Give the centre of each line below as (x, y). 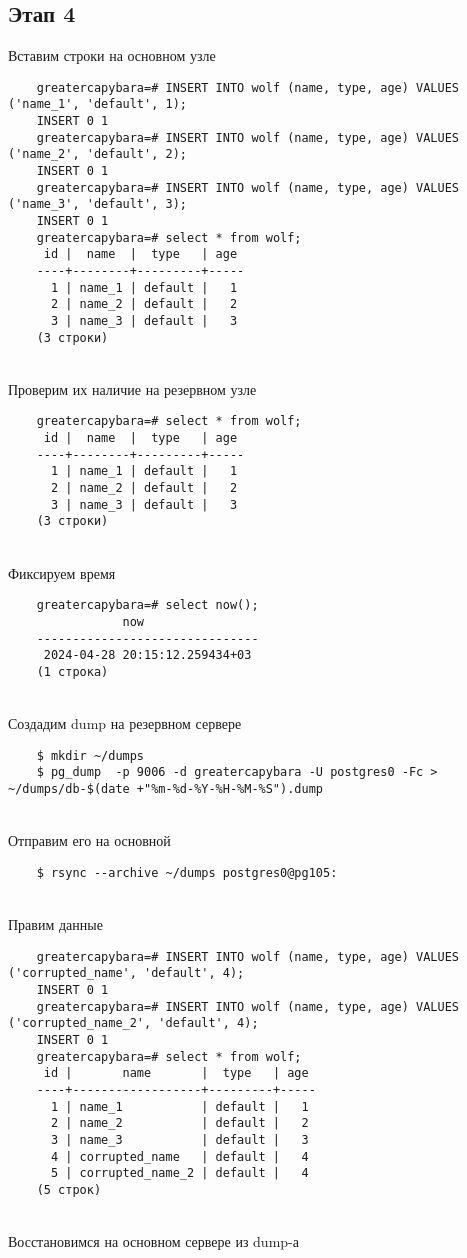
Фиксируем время (62, 572)
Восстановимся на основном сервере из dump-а (153, 1241)
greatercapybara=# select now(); (147, 605)
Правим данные (55, 924)
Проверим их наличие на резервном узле (132, 388)
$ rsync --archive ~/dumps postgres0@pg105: (187, 872)
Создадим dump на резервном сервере (125, 723)
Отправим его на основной (89, 840)
